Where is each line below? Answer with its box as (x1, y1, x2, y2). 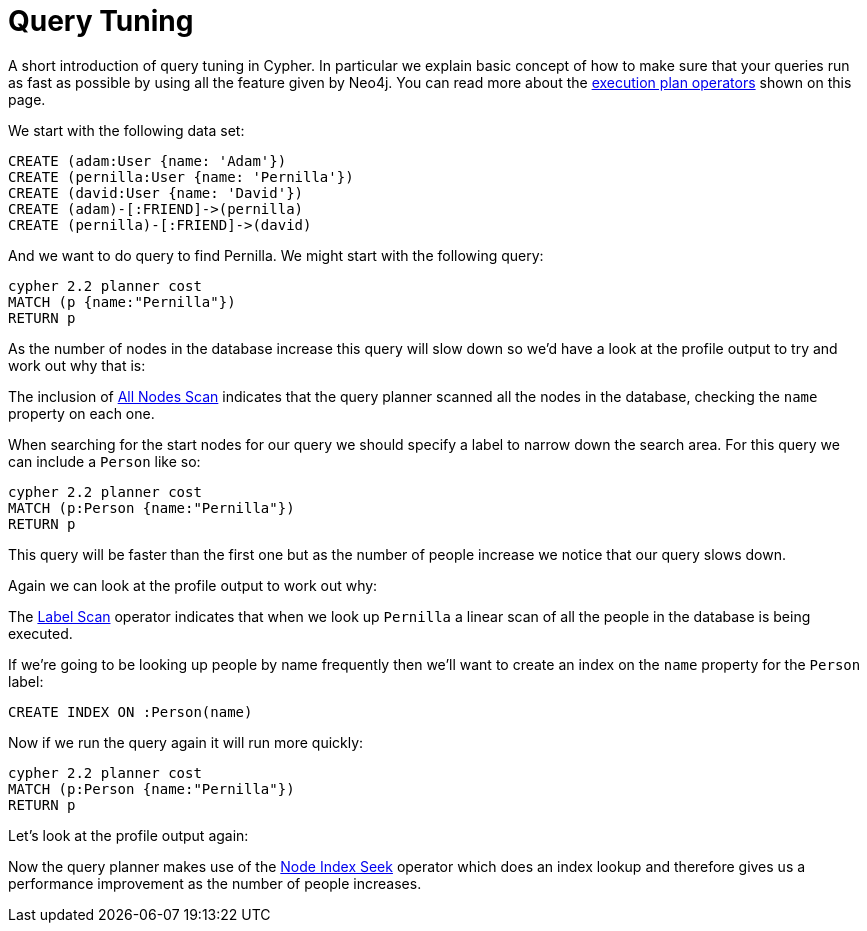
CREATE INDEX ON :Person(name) (8, 703, 253, 720)
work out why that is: (8, 356, 146, 374)
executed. (8, 624, 73, 642)
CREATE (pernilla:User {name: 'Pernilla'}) (8, 168, 354, 185)
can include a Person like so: (8, 452, 201, 470)
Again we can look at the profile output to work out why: (8, 576, 378, 594)
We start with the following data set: (8, 121, 245, 139)
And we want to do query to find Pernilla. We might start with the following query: (8, 246, 544, 264)
